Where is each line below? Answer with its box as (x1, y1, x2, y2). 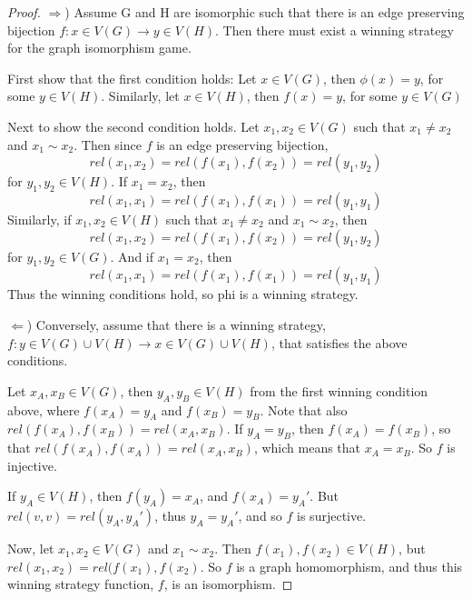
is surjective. (297, 506, 367, 525)
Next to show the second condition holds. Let (7, 116, 260, 135)
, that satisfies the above (270, 333, 408, 352)
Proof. (7, 3, 41, 21)
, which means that (253, 438, 361, 457)
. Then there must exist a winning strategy (215, 20, 454, 39)
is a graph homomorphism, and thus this (236, 556, 463, 575)
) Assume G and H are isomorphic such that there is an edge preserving (64, 3, 465, 21)
